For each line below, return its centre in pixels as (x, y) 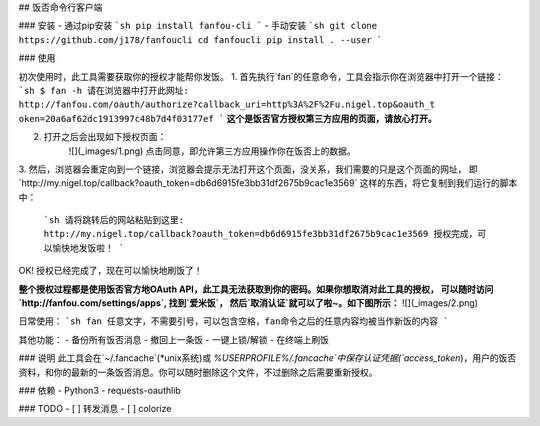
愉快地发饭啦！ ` (88, 248)
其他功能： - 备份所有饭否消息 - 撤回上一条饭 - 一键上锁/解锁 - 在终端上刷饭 (174, 339)
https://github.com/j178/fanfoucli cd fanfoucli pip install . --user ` (200, 39)
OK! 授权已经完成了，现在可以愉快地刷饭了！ (111, 271)
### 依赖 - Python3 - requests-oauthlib (100, 390)
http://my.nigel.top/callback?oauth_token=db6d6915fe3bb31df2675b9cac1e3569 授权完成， (260, 234)
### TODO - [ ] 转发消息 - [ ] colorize (95, 409)
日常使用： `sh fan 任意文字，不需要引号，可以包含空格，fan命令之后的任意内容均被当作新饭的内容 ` (233, 321)
